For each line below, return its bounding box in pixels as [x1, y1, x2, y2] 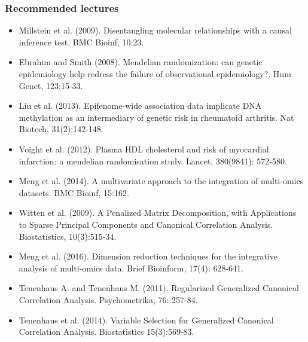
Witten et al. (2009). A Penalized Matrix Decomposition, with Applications [19, 206, 297, 219]
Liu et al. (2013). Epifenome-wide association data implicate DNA [19, 99, 262, 112]
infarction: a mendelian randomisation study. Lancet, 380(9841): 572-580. [19, 154, 287, 167]
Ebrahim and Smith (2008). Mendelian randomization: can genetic [19, 56, 263, 68]
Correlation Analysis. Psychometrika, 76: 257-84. [19, 293, 198, 306]
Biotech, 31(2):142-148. [19, 123, 103, 135]
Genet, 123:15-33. [19, 79, 83, 91]
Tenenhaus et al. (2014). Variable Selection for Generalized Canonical [19, 313, 274, 326]
